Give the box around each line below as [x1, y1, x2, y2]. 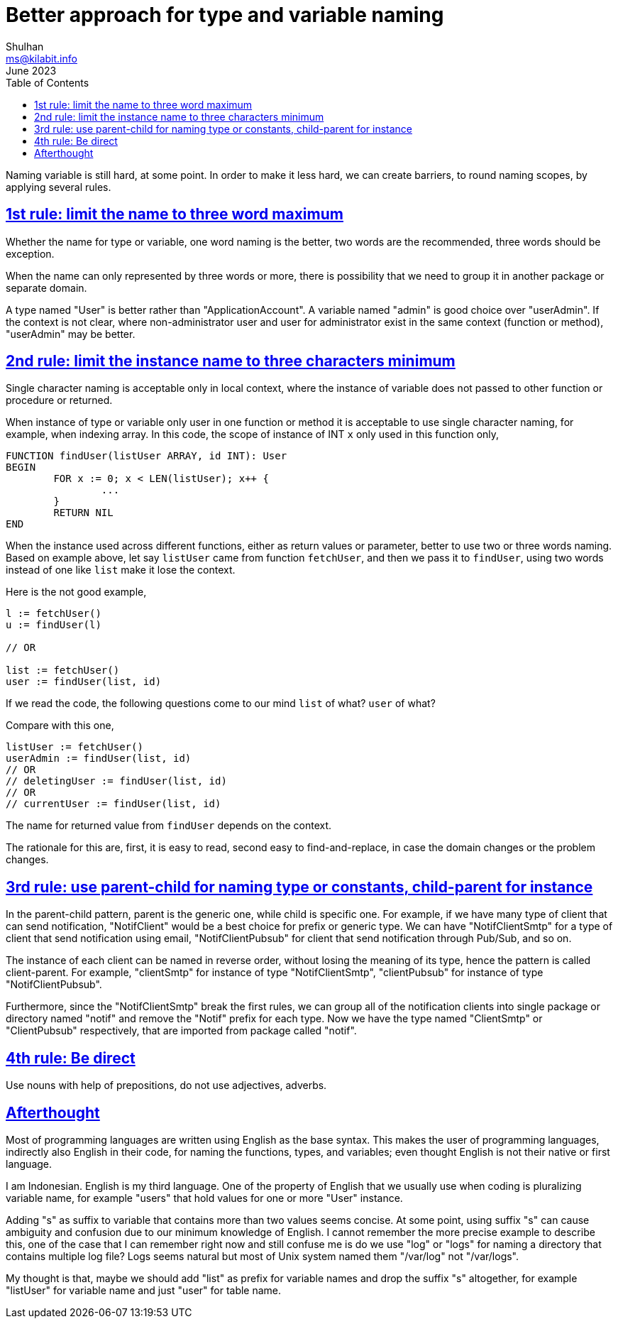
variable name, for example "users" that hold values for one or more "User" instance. [6, 1191, 403, 1204]
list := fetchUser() [6, 664, 120, 677]
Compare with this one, [6, 719, 114, 732]
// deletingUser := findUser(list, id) [6, 775, 227, 787]
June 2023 [6, 64, 57, 77]
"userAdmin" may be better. [6, 327, 136, 340]
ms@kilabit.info [6, 52, 77, 65]
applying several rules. [6, 180, 111, 193]
